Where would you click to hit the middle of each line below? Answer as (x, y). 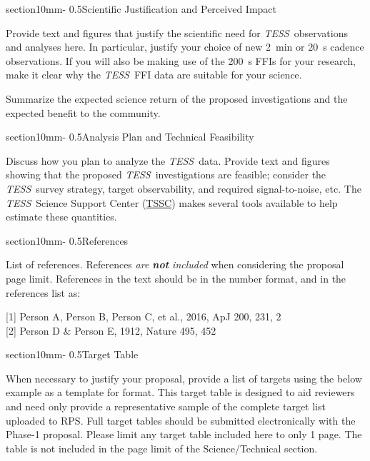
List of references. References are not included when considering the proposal (175, 264)
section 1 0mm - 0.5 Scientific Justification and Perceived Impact (141, 9)
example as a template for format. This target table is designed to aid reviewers (180, 392)
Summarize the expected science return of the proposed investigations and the (177, 98)
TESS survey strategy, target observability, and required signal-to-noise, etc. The (184, 188)
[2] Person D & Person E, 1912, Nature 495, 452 (111, 330)
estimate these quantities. (61, 217)
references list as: (43, 292)
